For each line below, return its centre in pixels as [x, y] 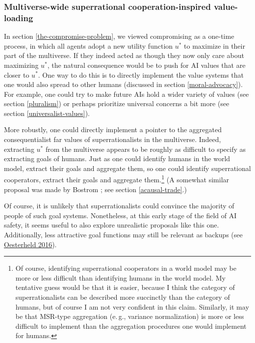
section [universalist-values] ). [47, 113]
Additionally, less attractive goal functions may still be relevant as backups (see [123, 235]
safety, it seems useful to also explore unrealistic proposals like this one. [112, 225]
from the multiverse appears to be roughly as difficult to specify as [145, 149]
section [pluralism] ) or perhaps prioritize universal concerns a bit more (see [117, 103]
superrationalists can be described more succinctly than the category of [123, 297]
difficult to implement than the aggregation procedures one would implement [131, 326]
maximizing [21, 65]
